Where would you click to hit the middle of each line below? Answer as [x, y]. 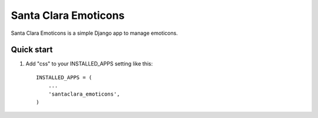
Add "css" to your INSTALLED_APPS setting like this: [89, 64]
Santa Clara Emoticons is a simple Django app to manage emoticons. [94, 33]
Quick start [32, 50]
